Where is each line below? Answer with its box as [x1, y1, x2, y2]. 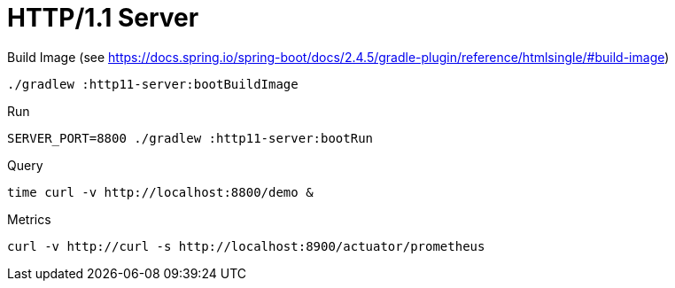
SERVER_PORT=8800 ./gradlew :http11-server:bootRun [7, 130, 374, 145]
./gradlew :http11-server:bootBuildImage [7, 76, 299, 91]
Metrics [7, 211, 51, 227]
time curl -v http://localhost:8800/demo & [7, 184, 314, 199]
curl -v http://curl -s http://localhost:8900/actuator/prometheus [7, 238, 485, 253]
